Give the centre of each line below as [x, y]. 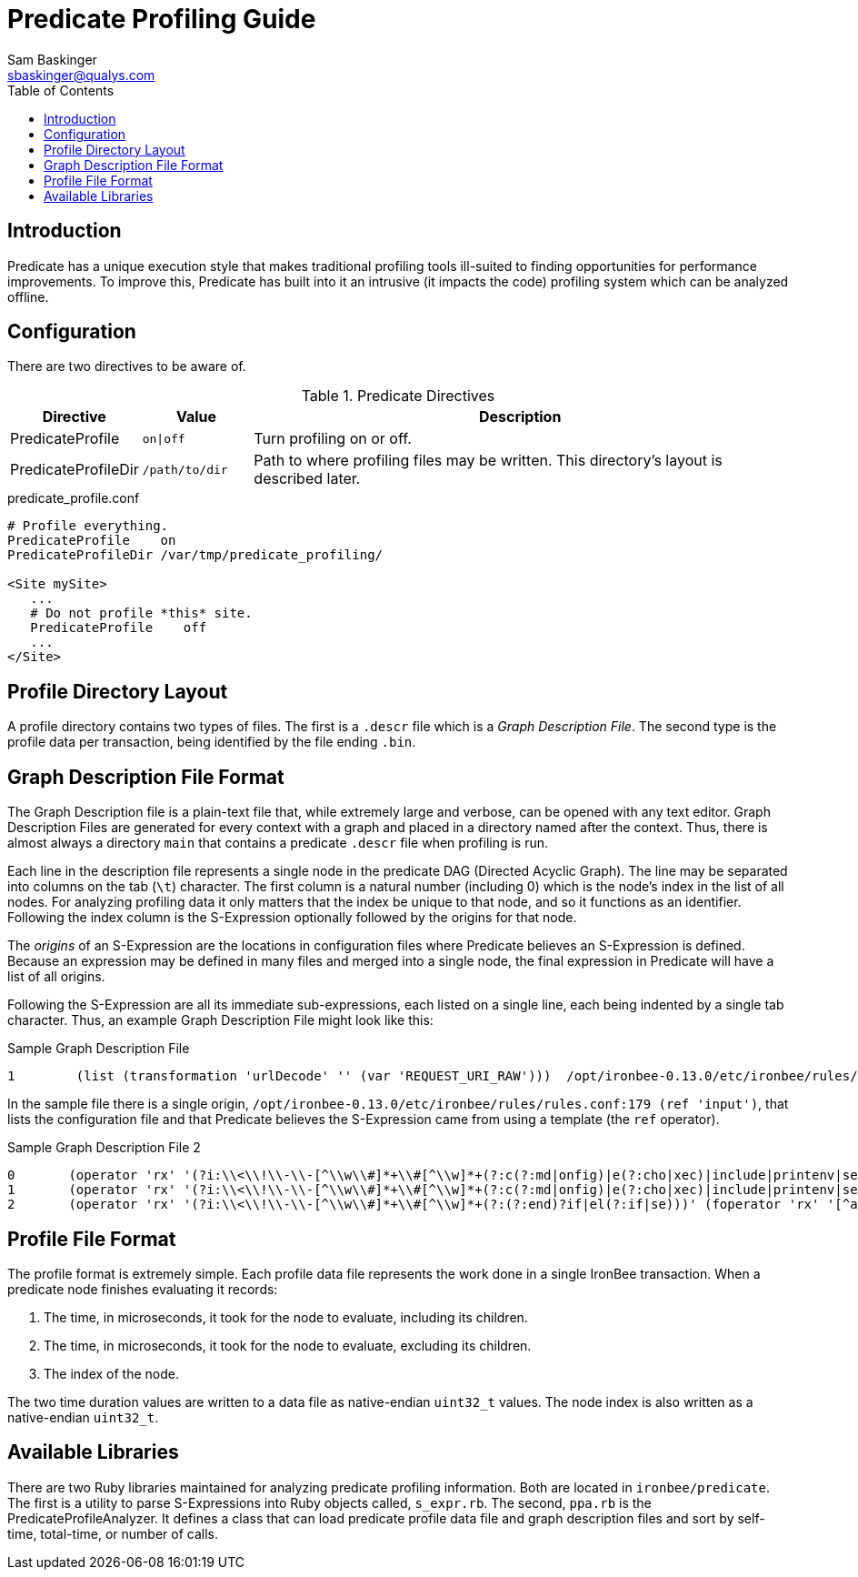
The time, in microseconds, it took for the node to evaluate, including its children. [286, 1317]
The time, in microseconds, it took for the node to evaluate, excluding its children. [288, 1345]
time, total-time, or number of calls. [113, 1533]
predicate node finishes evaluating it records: [143, 1289]
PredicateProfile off [119, 628]
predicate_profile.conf [74, 498]
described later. [307, 479]
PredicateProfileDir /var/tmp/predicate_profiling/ [195, 555]
